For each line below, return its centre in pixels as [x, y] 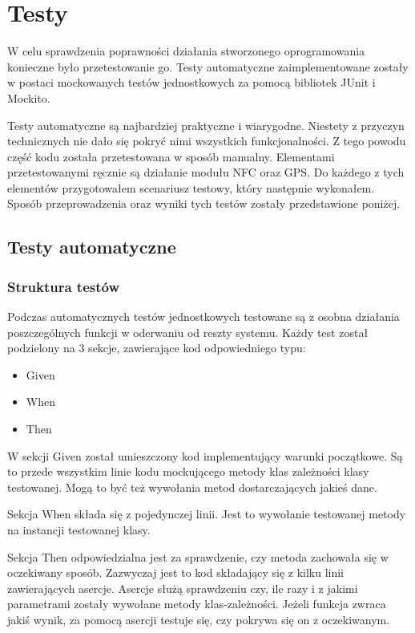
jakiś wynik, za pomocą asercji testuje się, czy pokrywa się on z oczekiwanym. [199, 619]
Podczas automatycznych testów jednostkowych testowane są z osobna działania [203, 316]
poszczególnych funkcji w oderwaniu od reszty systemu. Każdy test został [188, 332]
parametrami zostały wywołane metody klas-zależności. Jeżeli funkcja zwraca [197, 604]
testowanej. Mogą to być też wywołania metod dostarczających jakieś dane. [192, 487]
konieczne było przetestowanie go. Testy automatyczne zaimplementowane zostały [208, 66]
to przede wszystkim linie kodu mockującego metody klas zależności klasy [188, 471]
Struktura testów [63, 286]
